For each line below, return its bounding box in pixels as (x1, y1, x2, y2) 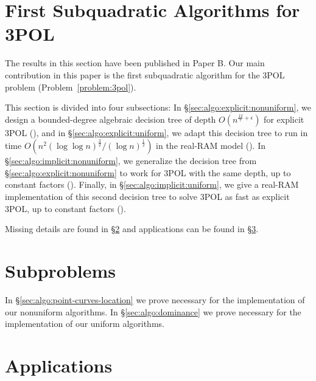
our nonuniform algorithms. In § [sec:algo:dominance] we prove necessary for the (5, 305, 301, 318)
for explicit (264, 112, 304, 125)
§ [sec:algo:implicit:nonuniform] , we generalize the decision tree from (5, 154, 257, 167)
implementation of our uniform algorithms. (5, 317, 164, 330)
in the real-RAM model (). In (156, 139, 265, 152)
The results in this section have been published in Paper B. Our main (5, 57, 265, 69)
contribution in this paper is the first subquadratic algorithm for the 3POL (5, 68, 285, 81)
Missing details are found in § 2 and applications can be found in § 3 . (5, 222, 259, 235)
